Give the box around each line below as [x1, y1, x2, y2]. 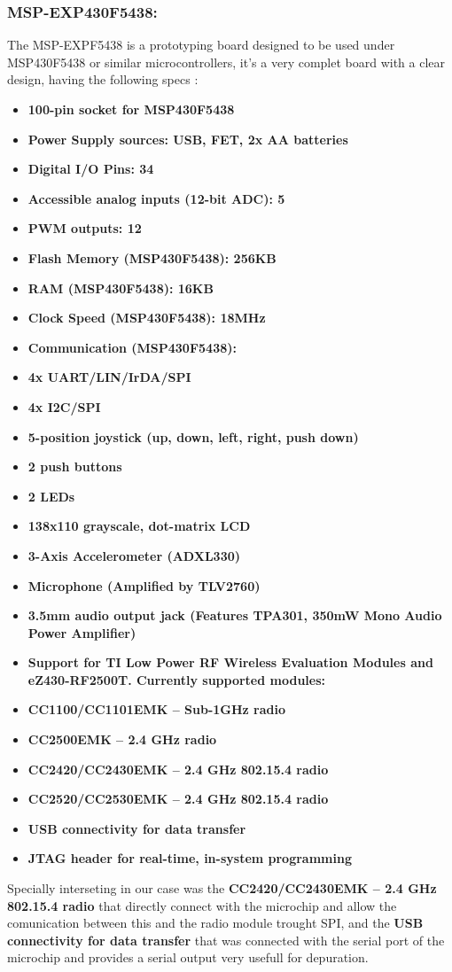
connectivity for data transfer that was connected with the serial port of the [7, 930, 445, 949]
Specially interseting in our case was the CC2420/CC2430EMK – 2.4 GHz [7, 879, 437, 898]
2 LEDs [27, 486, 75, 505]
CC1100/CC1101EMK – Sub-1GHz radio [27, 700, 285, 719]
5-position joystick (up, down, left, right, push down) [27, 427, 359, 446]
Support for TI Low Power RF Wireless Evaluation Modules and [27, 653, 433, 672]
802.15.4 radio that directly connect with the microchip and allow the [7, 896, 397, 914]
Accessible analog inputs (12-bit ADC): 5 [27, 189, 285, 207]
